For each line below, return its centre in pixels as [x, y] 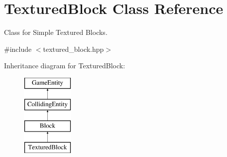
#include [18, 49]
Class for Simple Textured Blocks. [56, 32]
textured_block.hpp [73, 49]
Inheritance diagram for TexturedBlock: [65, 66]
